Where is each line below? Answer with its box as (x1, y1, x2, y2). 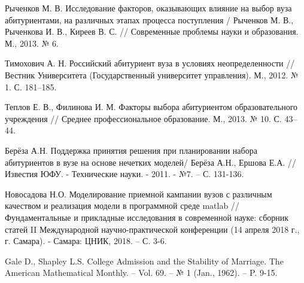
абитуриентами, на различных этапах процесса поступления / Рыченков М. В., (5, 13, 294, 26)
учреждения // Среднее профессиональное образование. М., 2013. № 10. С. (5, 112, 282, 124)
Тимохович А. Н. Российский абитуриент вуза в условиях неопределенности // (5, 57, 295, 69)
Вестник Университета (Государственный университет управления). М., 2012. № (5, 68, 299, 81)
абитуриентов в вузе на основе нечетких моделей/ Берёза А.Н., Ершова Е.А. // (5, 156, 296, 168)
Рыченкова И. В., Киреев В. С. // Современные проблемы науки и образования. (5, 25, 299, 38)
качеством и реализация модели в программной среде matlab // (5, 199, 239, 212)
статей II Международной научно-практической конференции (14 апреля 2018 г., (5, 223, 300, 235)
